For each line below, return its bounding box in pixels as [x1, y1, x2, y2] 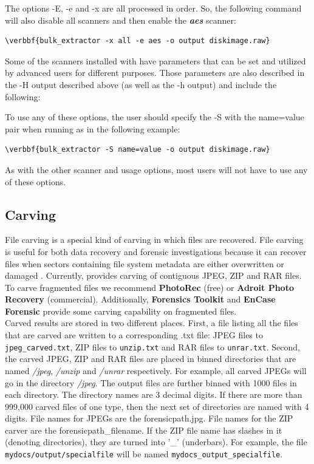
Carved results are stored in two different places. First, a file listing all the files [5, 316, 298, 329]
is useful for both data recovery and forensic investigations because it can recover [5, 245, 307, 258]
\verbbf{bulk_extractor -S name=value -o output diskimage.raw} [5, 145, 270, 154]
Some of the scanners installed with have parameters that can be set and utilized [5, 54, 306, 67]
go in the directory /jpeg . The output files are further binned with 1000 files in [5, 376, 297, 389]
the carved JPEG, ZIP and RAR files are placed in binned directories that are [5, 352, 296, 365]
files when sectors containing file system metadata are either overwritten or [5, 257, 284, 270]
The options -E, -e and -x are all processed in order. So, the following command [5, 2, 302, 14]
